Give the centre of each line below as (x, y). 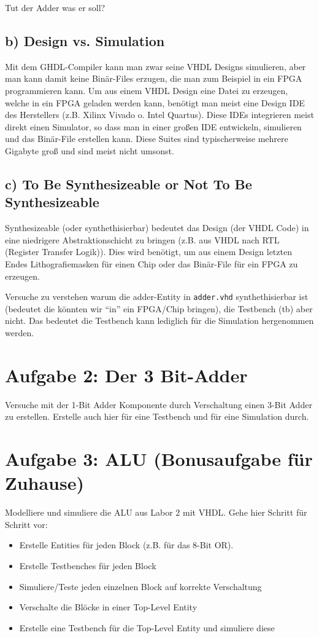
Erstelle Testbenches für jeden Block (88, 565)
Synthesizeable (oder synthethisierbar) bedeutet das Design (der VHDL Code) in (157, 228)
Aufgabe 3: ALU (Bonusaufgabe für (159, 459)
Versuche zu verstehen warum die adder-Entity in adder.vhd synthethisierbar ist (157, 297)
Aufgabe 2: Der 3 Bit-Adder (126, 375)
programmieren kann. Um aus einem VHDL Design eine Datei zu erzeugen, (147, 90)
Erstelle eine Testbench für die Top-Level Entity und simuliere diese (147, 627)
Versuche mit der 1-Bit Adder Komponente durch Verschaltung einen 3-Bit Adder (159, 404)
